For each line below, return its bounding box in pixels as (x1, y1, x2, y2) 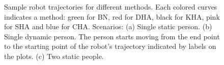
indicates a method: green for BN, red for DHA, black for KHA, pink (4, 11, 220, 22)
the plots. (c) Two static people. (4, 50, 104, 61)
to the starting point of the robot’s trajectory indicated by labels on (4, 41, 216, 51)
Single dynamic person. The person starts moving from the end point (4, 31, 220, 41)
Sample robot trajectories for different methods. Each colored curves (4, 2, 217, 12)
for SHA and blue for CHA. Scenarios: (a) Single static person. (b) (4, 21, 212, 32)
